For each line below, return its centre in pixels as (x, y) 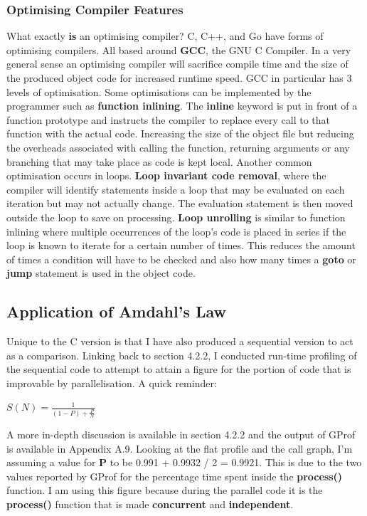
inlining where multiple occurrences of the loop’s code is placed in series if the (176, 231)
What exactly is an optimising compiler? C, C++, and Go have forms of (165, 36)
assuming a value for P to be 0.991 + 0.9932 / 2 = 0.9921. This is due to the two (184, 462)
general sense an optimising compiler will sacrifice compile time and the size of (177, 64)
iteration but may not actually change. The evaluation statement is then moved (180, 203)
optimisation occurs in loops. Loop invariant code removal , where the (166, 175)
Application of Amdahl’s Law (117, 311)
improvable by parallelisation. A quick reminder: (112, 383)
